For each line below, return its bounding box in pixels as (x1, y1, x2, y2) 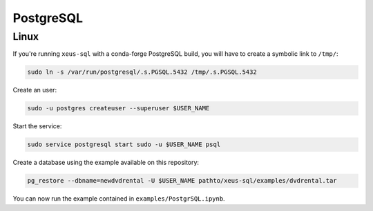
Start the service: (12, 122, 62, 130)
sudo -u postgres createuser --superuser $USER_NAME (27, 104, 210, 112)
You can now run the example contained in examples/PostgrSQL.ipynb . (12, 194, 225, 203)
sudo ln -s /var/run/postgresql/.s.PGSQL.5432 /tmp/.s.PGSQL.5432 (27, 68, 257, 76)
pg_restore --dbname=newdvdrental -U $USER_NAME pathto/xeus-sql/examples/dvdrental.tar (27, 177, 338, 185)
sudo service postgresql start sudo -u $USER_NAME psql (27, 141, 221, 148)
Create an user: (12, 86, 57, 94)
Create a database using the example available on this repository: (12, 159, 200, 167)
